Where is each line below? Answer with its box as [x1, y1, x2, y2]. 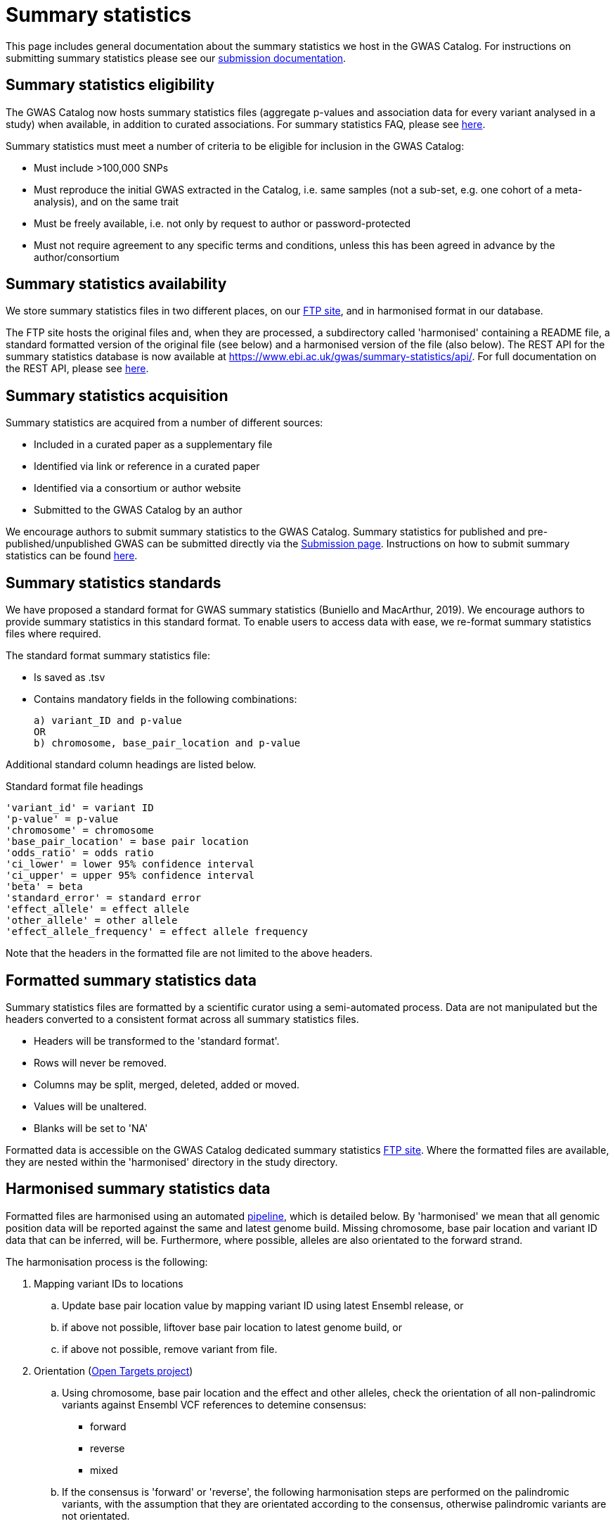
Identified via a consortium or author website [34, 482, 241, 495]
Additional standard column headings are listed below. [6, 758, 257, 771]
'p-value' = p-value [6, 813, 119, 825]
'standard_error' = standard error [6, 892, 202, 904]
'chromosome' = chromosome [6, 825, 154, 837]
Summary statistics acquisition [6, 386, 228, 405]
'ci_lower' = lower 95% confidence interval [6, 858, 255, 870]
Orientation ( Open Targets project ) [34, 1364, 193, 1377]
